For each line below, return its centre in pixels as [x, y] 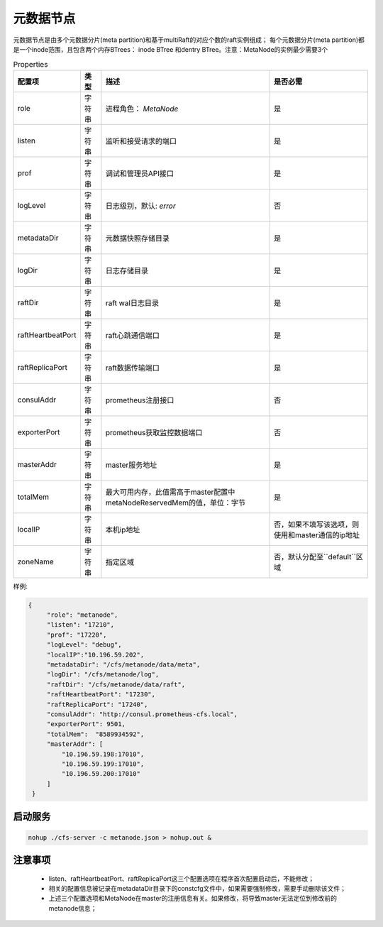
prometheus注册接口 [140, 400]
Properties [30, 64]
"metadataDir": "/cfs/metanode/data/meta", [123, 665]
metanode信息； [73, 908]
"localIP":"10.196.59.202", [95, 654]
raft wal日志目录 [132, 303]
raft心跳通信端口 [132, 335]
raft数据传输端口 [132, 368]
